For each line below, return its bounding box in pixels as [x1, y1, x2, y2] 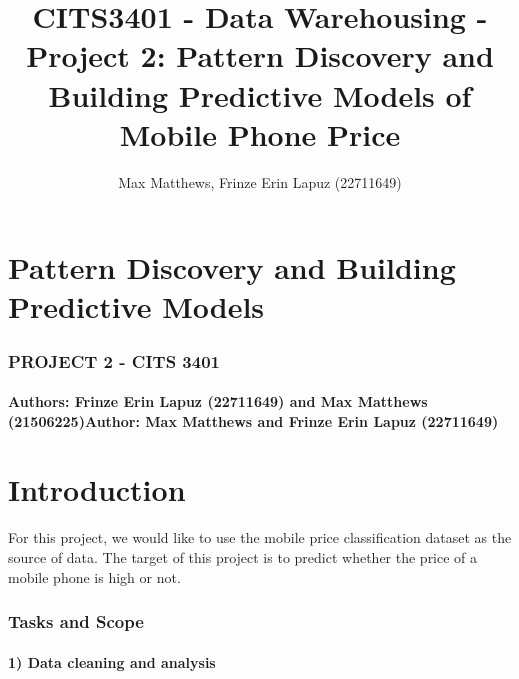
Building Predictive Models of [48, 74, 472, 115]
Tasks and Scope [8, 609, 144, 634]
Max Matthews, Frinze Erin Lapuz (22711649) [118, 171, 402, 192]
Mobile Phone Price [119, 113, 401, 154]
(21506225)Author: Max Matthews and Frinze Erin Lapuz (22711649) [8, 410, 499, 431]
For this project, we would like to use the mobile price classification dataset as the [8, 527, 512, 548]
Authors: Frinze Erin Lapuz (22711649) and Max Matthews [8, 391, 428, 412]
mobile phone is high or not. [8, 566, 181, 587]
